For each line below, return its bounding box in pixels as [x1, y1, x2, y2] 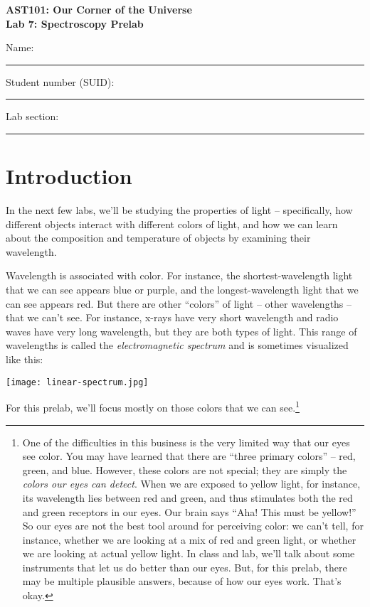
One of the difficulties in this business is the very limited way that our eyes [22, 434, 350, 449]
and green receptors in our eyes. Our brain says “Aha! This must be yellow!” [22, 504, 356, 519]
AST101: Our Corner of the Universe [6, 2, 192, 16]
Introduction [6, 161, 132, 190]
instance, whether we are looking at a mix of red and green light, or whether [22, 532, 356, 547]
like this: [6, 352, 43, 367]
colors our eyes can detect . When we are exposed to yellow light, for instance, [22, 476, 361, 491]
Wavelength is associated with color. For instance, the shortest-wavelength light [6, 268, 353, 283]
